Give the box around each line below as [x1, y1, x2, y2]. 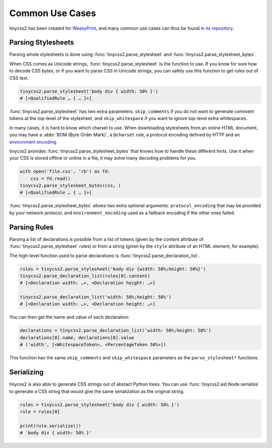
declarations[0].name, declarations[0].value [20, 335, 134, 340]
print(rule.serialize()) [20, 423, 82, 428]
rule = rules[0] [20, 409, 60, 414]
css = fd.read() [30, 175, 71, 181]
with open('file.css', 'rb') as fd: [20, 169, 111, 174]
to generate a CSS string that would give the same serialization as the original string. [9, 388, 185, 394]
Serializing [9, 368, 44, 376]
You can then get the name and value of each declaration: [9, 314, 129, 320]
